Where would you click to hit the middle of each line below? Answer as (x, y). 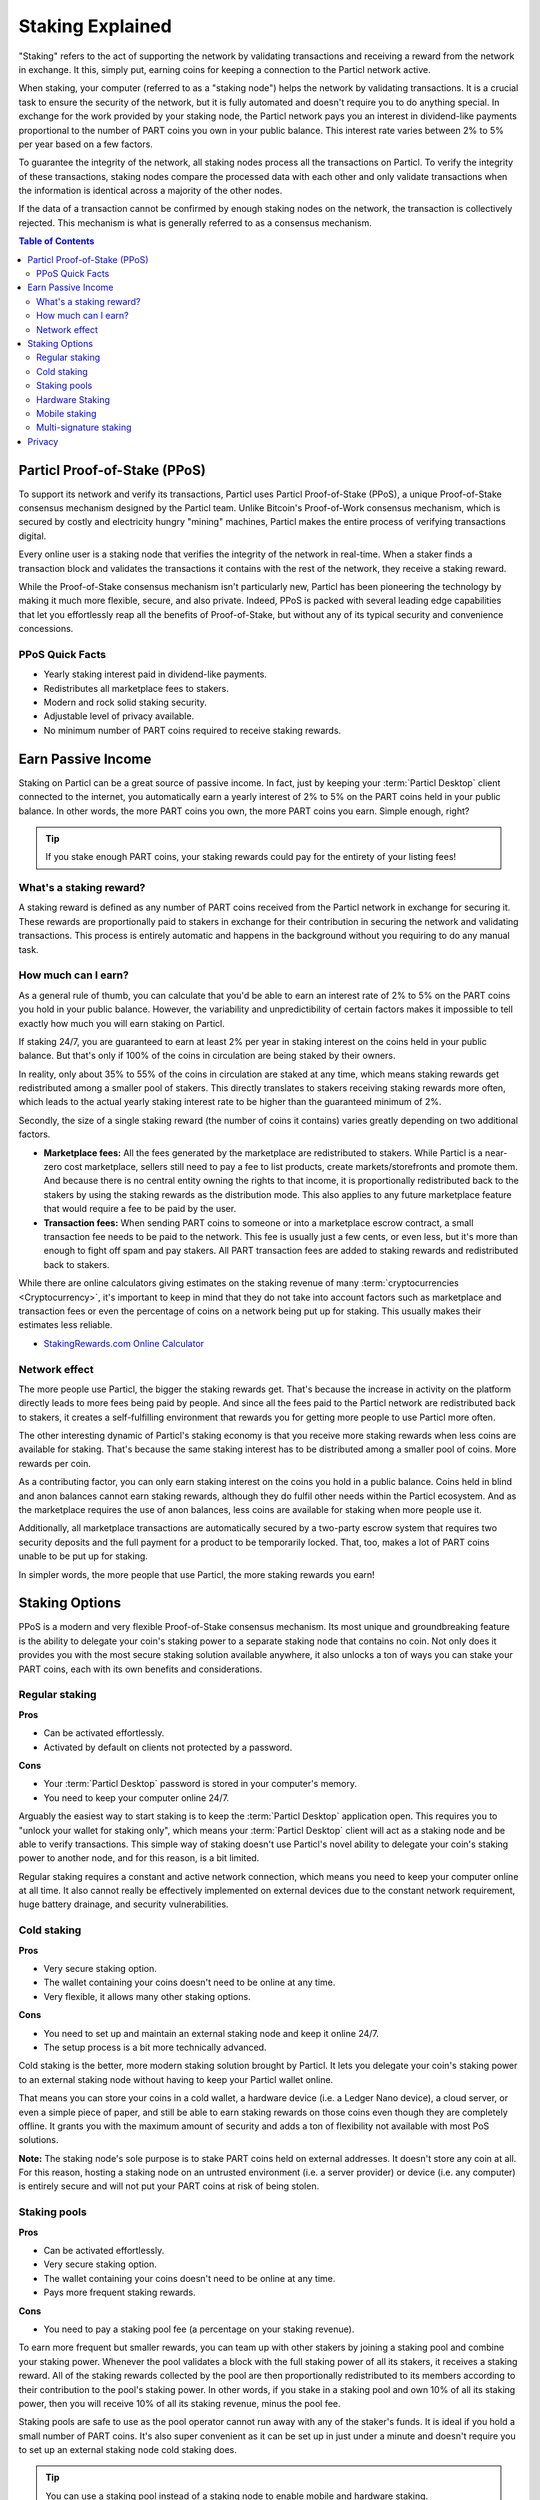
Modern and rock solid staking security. (125, 702)
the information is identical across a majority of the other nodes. (150, 191)
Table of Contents (56, 241)
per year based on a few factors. (86, 144)
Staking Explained (95, 26)
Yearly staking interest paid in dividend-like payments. (155, 674)
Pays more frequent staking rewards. (119, 2292)
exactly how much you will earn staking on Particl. (121, 1023)
